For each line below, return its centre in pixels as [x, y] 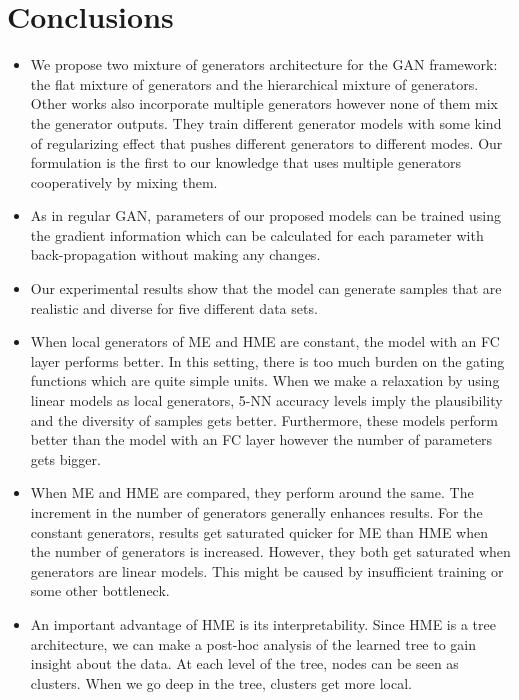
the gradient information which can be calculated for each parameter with [257, 234]
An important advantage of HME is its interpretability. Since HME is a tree [263, 623]
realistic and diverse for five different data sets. [174, 307]
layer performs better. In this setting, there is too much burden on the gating [267, 360]
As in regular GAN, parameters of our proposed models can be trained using [265, 215]
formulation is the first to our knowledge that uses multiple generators [246, 162]
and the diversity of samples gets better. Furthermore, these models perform [264, 419]
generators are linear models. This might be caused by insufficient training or [267, 570]
